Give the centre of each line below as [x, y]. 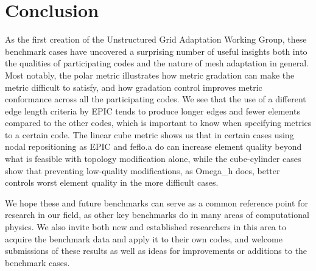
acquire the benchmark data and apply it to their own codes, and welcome [144, 238]
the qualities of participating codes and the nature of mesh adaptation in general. [157, 63]
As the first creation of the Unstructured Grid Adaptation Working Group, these [156, 39]
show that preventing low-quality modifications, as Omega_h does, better [142, 170]
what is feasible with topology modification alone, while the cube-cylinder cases [153, 159]
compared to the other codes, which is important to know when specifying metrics [158, 123]
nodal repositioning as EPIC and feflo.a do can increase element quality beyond [153, 146]
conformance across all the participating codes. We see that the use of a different [156, 99]
